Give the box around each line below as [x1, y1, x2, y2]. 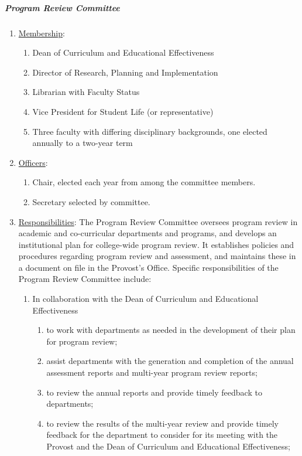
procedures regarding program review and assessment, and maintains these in [18, 250, 296, 262]
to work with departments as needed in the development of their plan [46, 324, 296, 336]
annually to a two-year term [32, 137, 133, 149]
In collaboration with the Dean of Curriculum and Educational [32, 292, 259, 305]
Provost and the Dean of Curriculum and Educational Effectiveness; [46, 440, 290, 452]
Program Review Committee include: [18, 273, 152, 285]
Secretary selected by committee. [32, 195, 150, 207]
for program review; [46, 335, 118, 347]
